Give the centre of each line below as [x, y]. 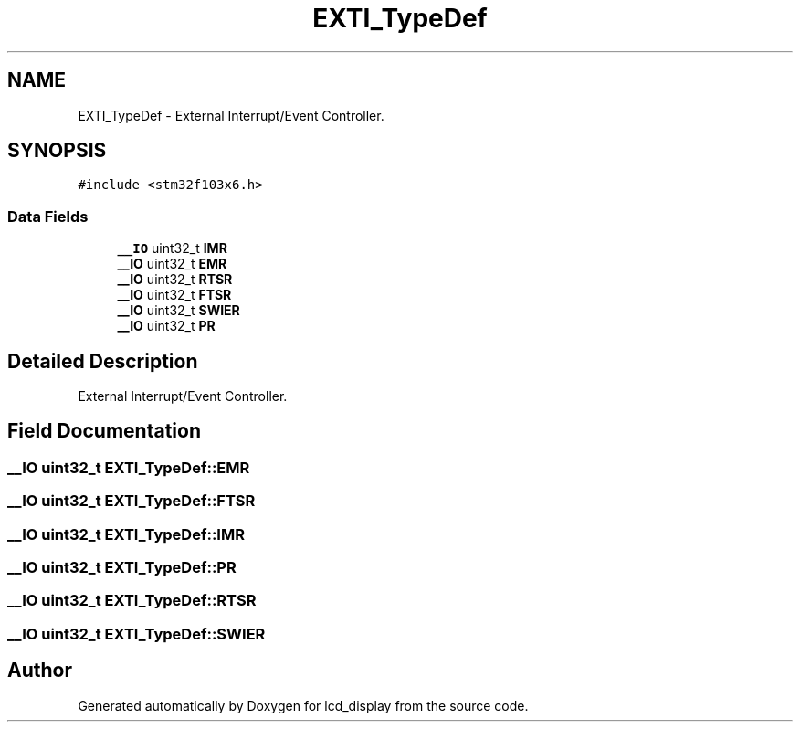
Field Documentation [104, 431]
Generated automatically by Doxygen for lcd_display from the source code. [303, 705]
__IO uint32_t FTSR [174, 295]
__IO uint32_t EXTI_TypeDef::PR [122, 567]
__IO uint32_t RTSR [175, 280]
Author [40, 671]
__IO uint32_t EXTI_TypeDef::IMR [126, 534]
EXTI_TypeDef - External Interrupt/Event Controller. [231, 115]
